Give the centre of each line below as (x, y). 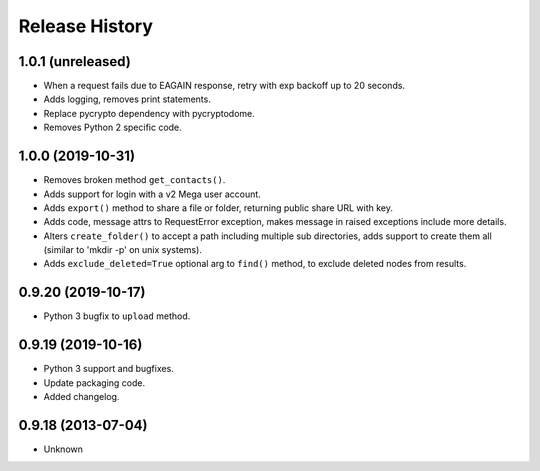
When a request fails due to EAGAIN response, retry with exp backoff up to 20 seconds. (224, 86)
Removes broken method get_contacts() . (134, 180)
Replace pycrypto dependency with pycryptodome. (149, 113)
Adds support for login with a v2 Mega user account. (152, 194)
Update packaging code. (94, 382)
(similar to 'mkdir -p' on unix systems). (122, 250)
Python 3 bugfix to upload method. (117, 316)
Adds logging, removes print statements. (127, 99)
